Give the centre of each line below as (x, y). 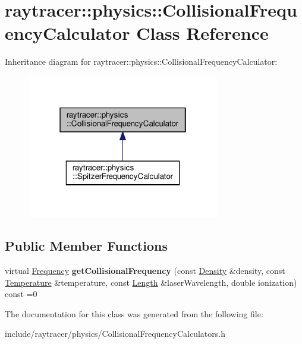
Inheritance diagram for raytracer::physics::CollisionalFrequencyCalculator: (141, 61)
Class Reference (202, 33)
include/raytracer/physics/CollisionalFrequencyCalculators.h (115, 334)
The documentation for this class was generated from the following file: (134, 313)
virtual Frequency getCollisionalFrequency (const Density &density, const (145, 271)
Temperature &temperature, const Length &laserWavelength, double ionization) (151, 282)
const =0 (21, 294)
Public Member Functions (86, 246)
